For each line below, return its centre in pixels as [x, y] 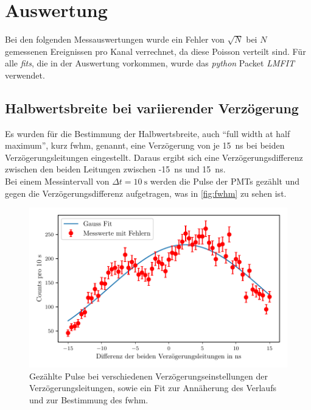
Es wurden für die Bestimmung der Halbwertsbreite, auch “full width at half [148, 133]
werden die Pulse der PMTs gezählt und [225, 181]
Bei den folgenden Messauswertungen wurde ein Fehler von [115, 39]
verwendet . [25, 75]
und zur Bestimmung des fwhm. [89, 399]
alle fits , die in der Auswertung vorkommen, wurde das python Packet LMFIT [150, 63]
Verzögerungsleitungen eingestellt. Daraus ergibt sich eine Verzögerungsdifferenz [154, 157]
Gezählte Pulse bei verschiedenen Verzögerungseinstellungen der [149, 376]
